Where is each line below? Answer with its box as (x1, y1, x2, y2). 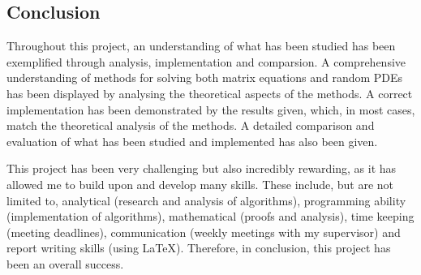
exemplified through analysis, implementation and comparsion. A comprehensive (6, 53, 406, 70)
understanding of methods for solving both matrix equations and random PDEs (6, 69, 403, 86)
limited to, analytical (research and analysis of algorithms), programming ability (6, 191, 406, 208)
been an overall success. (6, 255, 124, 272)
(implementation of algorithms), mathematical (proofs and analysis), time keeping (6, 208, 415, 225)
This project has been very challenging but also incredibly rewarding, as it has (6, 160, 397, 177)
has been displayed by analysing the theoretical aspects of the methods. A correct (6, 84, 413, 101)
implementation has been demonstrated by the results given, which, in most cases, (6, 101, 415, 118)
